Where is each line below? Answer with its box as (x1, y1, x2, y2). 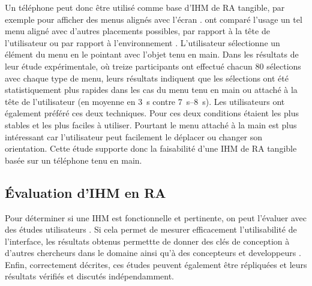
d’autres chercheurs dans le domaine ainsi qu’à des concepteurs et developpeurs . (5, 246, 301, 259)
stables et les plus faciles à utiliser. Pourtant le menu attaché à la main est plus (5, 118, 297, 131)
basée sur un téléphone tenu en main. (5, 153, 142, 166)
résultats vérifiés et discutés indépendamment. (5, 270, 175, 282)
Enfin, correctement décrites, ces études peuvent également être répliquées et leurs (5, 258, 307, 270)
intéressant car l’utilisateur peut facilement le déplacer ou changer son (5, 130, 263, 143)
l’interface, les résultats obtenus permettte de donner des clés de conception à (5, 234, 290, 247)
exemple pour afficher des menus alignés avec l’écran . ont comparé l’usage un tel (5, 13, 302, 25)
